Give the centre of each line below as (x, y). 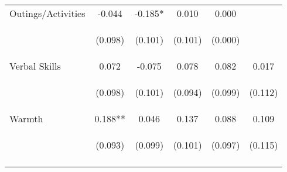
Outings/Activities (47, 13)
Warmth (26, 118)
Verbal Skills (35, 66)
